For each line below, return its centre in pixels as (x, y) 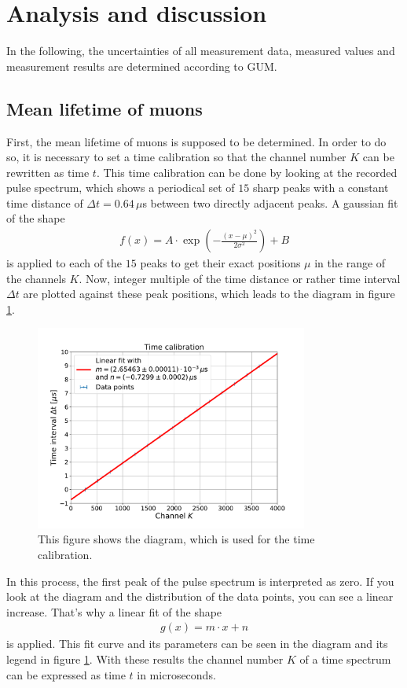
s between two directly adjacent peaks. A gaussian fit (270, 202)
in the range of (350, 263)
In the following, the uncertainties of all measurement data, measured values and (201, 51)
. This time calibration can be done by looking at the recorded (247, 172)
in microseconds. (176, 674)
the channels (36, 278)
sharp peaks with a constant (321, 188)
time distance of (45, 202)
